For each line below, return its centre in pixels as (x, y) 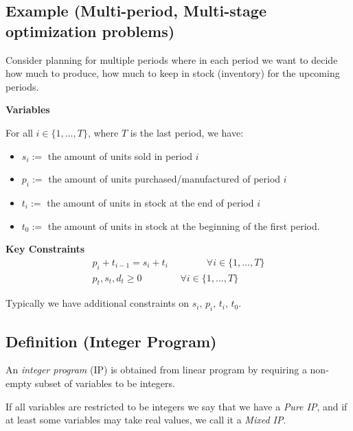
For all (19, 132)
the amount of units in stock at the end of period (150, 202)
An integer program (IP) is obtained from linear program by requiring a (156, 370)
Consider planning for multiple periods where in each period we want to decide (172, 59)
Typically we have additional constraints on (97, 303)
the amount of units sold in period (120, 155)
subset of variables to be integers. (105, 383)
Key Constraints (45, 249)
